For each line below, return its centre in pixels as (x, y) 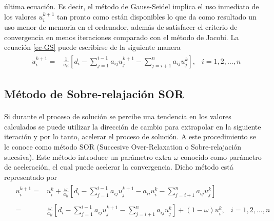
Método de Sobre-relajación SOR (94, 94)
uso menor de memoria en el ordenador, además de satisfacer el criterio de (121, 27)
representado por (31, 177)
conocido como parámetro (221, 156)
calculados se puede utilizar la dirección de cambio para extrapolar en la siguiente (133, 126)
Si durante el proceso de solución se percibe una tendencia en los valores (118, 116)
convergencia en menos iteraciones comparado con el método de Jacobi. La (122, 37)
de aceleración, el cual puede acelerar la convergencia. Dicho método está (119, 167)
